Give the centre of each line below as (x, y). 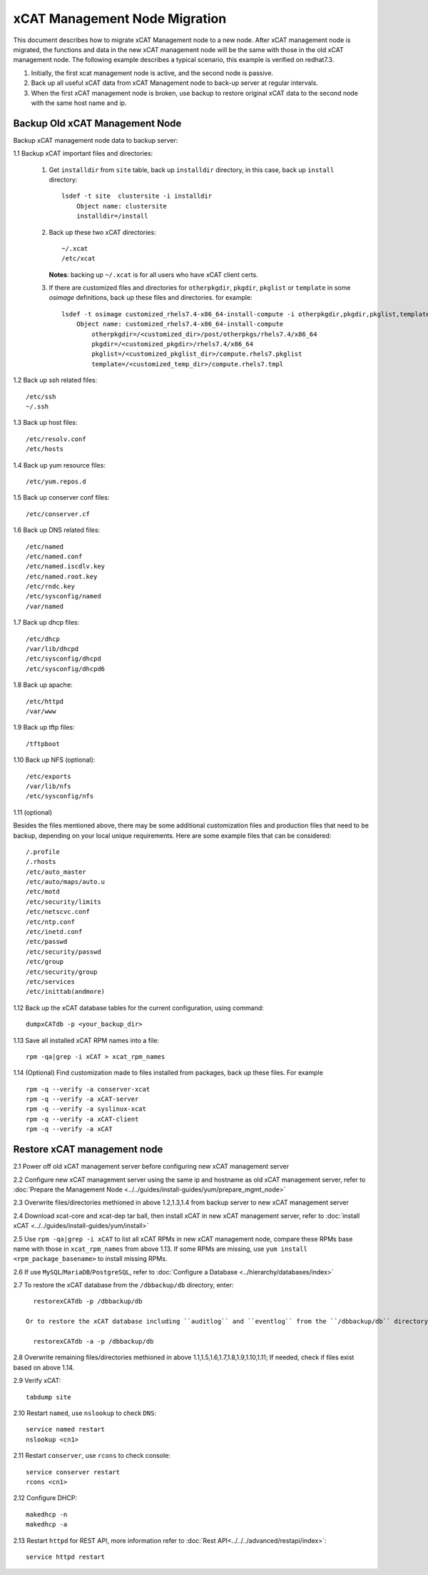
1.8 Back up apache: (43, 685)
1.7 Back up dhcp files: (46, 623)
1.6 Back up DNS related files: (57, 530)
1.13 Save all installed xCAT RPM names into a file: (86, 1040)
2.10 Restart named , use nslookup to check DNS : (85, 1413)
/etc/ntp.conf (50, 922)
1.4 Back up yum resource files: (60, 465)
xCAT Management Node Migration (120, 19)
